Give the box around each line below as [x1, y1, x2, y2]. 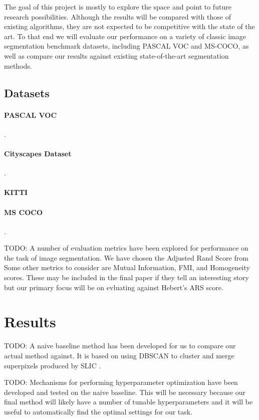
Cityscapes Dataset [4, 148, 72, 158]
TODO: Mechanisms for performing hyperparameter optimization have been [4, 377, 238, 387]
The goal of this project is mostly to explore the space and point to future [4, 2, 231, 12]
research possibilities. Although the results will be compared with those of [4, 11, 231, 22]
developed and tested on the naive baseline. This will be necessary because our [4, 386, 245, 397]
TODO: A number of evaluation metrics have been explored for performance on [4, 243, 248, 253]
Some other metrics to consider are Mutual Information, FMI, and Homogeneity [4, 262, 250, 273]
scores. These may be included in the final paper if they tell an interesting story [4, 272, 249, 283]
